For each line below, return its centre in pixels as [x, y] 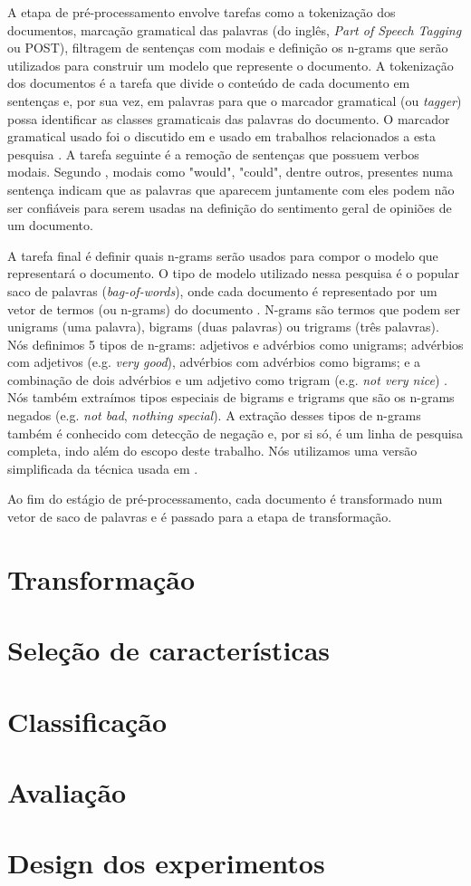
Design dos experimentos [166, 863]
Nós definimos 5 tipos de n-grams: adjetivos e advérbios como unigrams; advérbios [235, 344]
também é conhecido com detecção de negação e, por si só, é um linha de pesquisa [235, 433]
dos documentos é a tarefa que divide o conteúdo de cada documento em [209, 83]
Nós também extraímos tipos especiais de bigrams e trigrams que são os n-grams [231, 397]
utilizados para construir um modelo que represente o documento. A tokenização [231, 65]
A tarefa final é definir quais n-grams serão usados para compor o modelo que [223, 255]
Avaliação [67, 791]
